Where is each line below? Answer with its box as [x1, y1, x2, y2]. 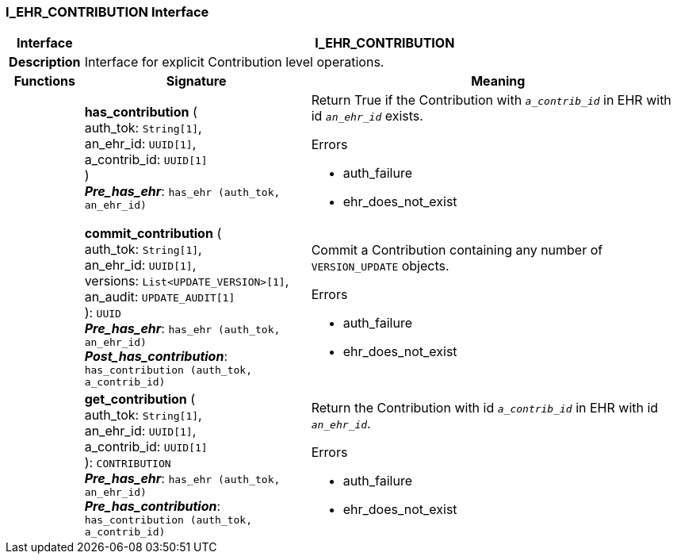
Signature [166, 73, 227, 90]
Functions [13, 73, 75, 90]
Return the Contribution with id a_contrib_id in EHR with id [311, 399, 659, 416]
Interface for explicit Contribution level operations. [84, 54, 384, 71]
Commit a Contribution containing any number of [311, 241, 603, 258]
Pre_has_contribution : [84, 498, 221, 515]
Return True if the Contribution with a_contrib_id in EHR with [311, 92, 671, 109]
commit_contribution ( [84, 225, 222, 242]
